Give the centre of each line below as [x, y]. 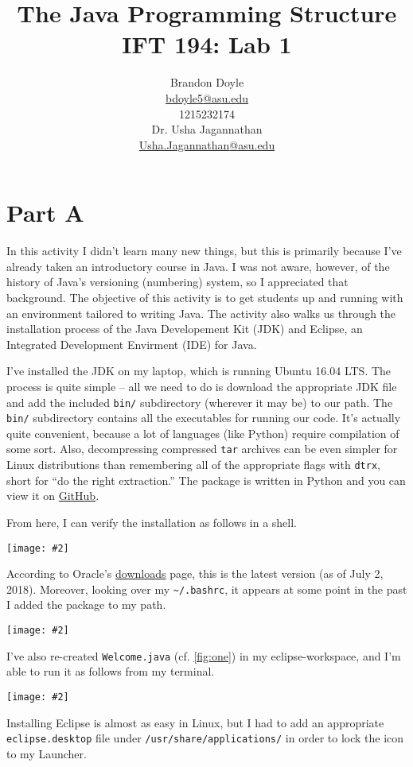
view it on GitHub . [53, 496]
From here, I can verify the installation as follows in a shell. [152, 522]
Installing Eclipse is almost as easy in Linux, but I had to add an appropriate [195, 722]
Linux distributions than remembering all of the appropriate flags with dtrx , [193, 465]
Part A [45, 213]
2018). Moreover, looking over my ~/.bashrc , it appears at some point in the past [207, 589]
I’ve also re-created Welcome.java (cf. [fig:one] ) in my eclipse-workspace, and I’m [204, 655]
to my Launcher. [47, 753]
